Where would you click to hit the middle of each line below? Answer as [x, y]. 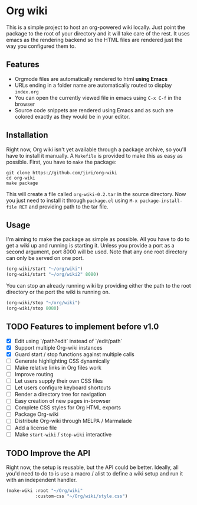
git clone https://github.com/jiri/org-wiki [62, 172]
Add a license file [36, 428]
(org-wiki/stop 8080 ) [33, 308]
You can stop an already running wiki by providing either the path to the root [99, 286]
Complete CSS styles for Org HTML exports [68, 408]
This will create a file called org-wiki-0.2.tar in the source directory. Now [96, 194]
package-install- [161, 201]
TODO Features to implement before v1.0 [83, 327]
